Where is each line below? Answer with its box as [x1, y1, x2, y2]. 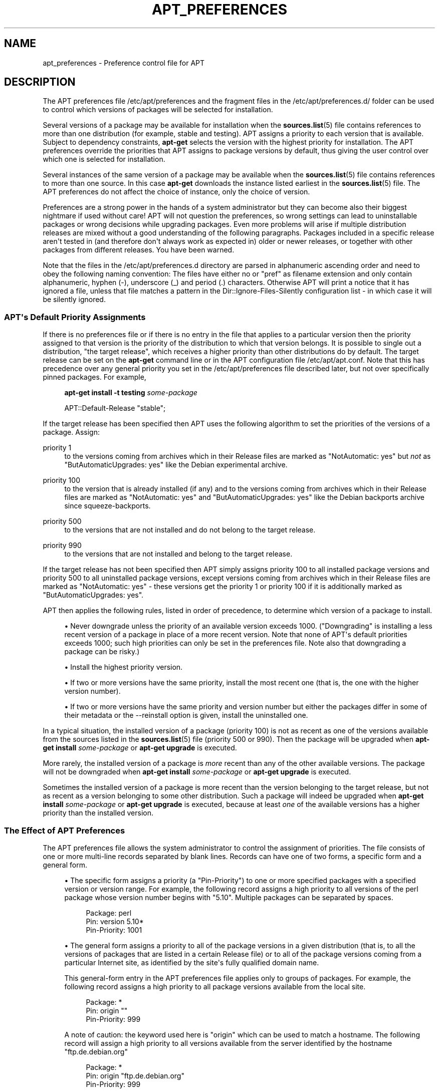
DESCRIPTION [4, 76, 76, 89]
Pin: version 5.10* [86, 917, 144, 926]
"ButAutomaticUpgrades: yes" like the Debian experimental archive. [64, 460, 288, 469]
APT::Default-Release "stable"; [64, 404, 166, 413]
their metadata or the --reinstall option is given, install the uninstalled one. [64, 711, 308, 720]
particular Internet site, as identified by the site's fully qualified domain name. [64, 958, 319, 967]
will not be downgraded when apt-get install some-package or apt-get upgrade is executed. [43, 767, 351, 776]
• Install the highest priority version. [64, 663, 183, 672]
